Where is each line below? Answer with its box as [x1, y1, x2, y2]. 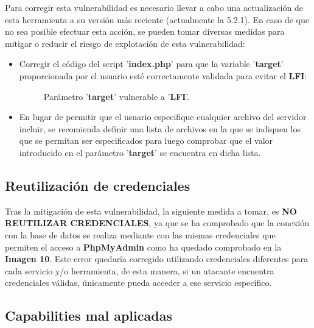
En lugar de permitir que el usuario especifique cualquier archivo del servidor [19, 110, 307, 123]
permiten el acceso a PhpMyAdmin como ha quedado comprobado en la [5, 240, 282, 253]
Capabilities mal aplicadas [5, 306, 172, 325]
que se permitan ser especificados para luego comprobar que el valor [19, 134, 273, 147]
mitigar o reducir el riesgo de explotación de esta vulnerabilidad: [5, 37, 245, 49]
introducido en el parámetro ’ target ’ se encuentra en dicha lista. [19, 146, 261, 159]
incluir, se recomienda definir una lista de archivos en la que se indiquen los [19, 122, 301, 135]
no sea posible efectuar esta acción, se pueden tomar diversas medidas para [5, 25, 285, 38]
